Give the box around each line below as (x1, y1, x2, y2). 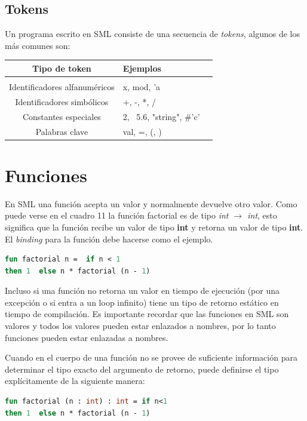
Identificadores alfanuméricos (9, 80, 115, 93)
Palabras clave (35, 125, 88, 137)
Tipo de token (32, 62, 91, 74)
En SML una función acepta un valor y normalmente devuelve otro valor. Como (5, 197, 297, 210)
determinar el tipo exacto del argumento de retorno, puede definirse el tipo (5, 362, 279, 375)
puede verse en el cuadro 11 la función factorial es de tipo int (5, 209, 229, 222)
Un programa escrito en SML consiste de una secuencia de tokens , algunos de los (5, 27, 300, 40)
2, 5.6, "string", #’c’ (122, 110, 200, 122)
